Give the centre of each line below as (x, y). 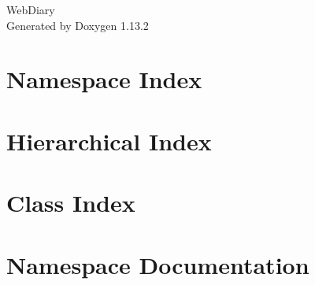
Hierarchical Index (109, 141)
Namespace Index (104, 79)
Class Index (71, 203)
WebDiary (31, 9)
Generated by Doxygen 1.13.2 (78, 25)
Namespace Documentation (158, 264)
